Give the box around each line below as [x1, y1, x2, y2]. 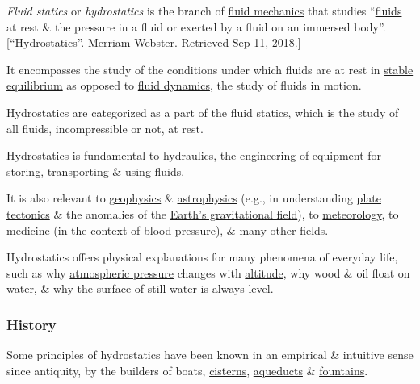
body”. [354, 18, 386, 35]
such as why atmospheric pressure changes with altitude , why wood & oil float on [6, 264, 410, 281]
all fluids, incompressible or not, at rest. [6, 119, 204, 136]
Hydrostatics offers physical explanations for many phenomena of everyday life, [6, 248, 398, 265]
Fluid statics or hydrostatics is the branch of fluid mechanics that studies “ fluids [6, 2, 402, 19]
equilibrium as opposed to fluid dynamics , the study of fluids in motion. [6, 77, 362, 94]
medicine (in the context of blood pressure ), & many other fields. [6, 221, 329, 238]
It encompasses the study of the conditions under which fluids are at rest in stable [6, 61, 414, 77]
